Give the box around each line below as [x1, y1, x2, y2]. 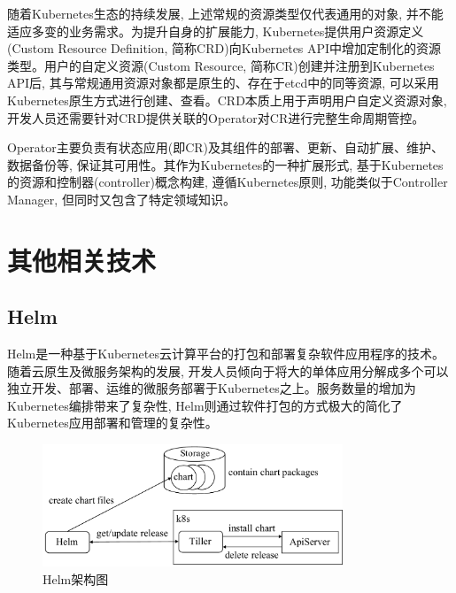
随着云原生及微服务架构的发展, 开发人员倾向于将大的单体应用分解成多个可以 [7, 361, 449, 380]
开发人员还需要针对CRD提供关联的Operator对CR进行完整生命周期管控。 [7, 108, 425, 127]
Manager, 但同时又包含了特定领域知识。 [7, 189, 236, 208]
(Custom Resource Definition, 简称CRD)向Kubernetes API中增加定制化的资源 [7, 39, 442, 58]
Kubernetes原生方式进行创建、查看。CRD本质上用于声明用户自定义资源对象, [7, 90, 447, 109]
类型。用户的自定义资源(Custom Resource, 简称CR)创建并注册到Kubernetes [7, 56, 435, 74]
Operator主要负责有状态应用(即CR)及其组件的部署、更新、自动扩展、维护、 [7, 138, 444, 157]
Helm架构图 [43, 569, 109, 588]
